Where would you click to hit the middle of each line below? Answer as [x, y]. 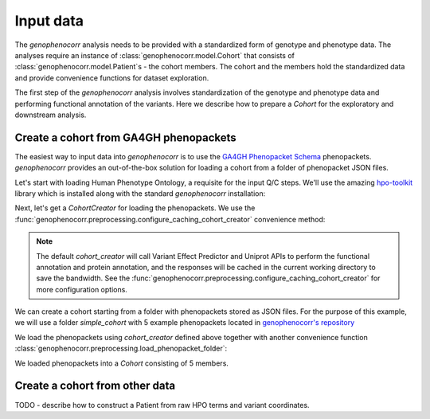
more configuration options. [82, 289]
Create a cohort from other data [95, 386]
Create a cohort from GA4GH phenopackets [125, 137]
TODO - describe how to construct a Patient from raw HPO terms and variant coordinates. [162, 405]
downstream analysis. [51, 115]
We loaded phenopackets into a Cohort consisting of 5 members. [121, 363]
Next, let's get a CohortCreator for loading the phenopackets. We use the [135, 208]
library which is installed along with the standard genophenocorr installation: [140, 193]
